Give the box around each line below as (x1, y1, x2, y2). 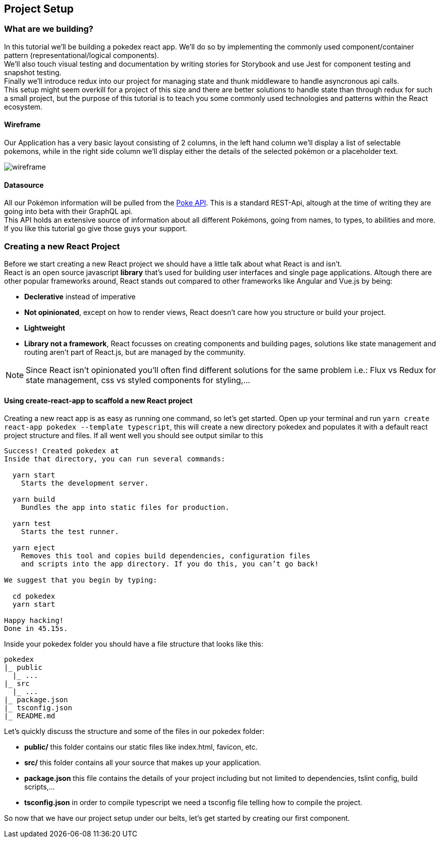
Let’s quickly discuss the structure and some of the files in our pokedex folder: (4, 727, 264, 736)
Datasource (4, 180, 44, 189)
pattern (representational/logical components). (4, 50, 159, 60)
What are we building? (4, 24, 93, 34)
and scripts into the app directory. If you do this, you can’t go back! (21, 560, 319, 568)
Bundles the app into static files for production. (21, 503, 230, 512)
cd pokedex (12, 592, 56, 601)
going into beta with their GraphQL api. (4, 207, 133, 216)
